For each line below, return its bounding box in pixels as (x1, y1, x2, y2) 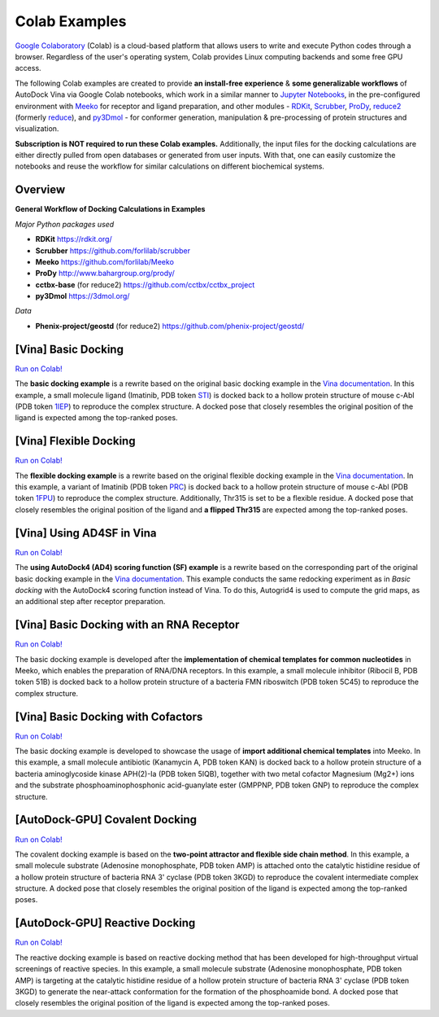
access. (15, 64, 41, 73)
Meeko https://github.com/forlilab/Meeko (35, 256, 175, 266)
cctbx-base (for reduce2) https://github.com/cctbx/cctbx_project (35, 279, 255, 289)
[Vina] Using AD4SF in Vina (15, 526, 158, 540)
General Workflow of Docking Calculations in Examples (15, 204, 206, 214)
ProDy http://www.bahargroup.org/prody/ (35, 269, 175, 278)
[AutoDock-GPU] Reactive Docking (15, 916, 196, 930)
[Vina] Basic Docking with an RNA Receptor (15, 618, 240, 632)
